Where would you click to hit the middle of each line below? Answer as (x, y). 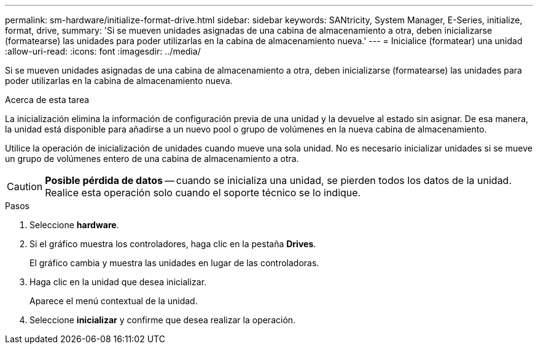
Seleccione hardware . (74, 225)
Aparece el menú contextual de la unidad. (114, 301)
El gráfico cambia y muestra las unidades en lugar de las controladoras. (174, 263)
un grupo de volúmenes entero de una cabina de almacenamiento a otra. (152, 159)
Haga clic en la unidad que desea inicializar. (118, 282)
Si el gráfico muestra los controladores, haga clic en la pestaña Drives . (173, 244)
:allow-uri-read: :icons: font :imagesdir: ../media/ (103, 51)
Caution (25, 186)
